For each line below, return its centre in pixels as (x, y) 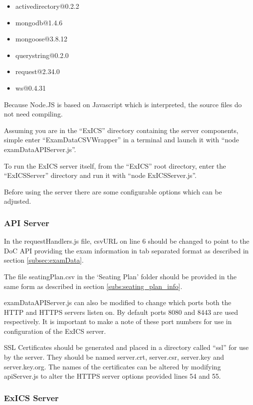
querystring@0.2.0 (42, 55)
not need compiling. (33, 114)
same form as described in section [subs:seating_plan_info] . (93, 286)
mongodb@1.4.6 (39, 22)
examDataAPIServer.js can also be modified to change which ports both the (118, 302)
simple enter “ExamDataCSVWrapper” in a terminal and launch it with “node (122, 140)
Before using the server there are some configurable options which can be (113, 191)
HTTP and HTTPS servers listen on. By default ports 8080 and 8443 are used (121, 312)
